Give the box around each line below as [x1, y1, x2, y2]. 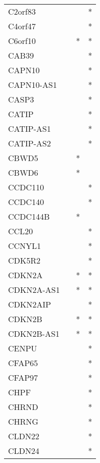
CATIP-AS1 [8, 123, 51, 134]
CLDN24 [8, 445, 39, 456]
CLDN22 [8, 430, 39, 442]
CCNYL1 [8, 240, 41, 251]
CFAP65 [8, 357, 38, 369]
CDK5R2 [8, 254, 41, 266]
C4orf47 [8, 20, 36, 32]
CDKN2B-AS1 [8, 328, 60, 339]
